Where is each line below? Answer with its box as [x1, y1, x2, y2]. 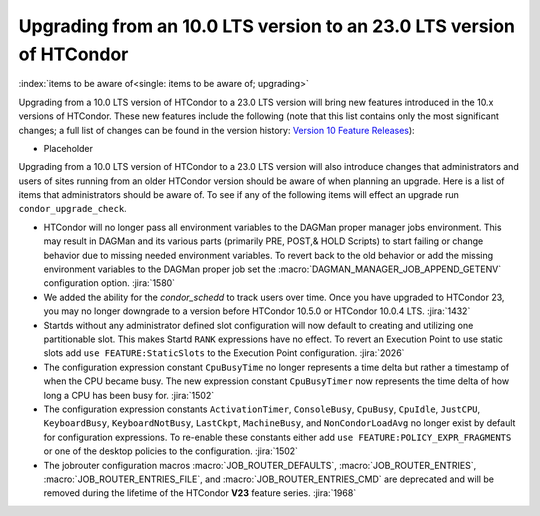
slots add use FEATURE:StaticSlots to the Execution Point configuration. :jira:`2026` [43, 347, 405, 359]
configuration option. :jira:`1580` [43, 277, 175, 289]
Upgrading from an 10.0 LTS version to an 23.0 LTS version [18, 15, 515, 37]
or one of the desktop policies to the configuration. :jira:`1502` [43, 445, 299, 457]
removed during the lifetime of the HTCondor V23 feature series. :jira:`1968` [43, 487, 357, 499]
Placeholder [43, 142, 94, 154]
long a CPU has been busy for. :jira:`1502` [43, 389, 215, 401]
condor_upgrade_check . [18, 203, 127, 215]
